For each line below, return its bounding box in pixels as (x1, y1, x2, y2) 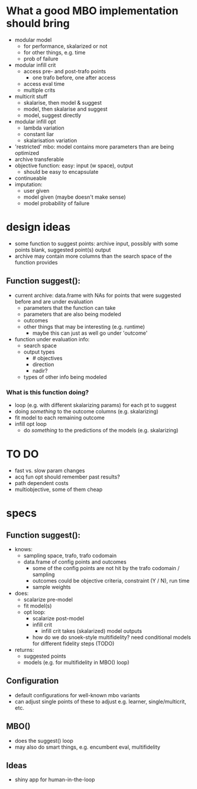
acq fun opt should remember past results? (14, 473, 120, 480)
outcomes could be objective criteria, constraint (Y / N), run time (32, 577, 190, 584)
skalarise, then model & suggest (23, 99, 102, 106)
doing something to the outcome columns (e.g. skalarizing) (14, 408, 159, 415)
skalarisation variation (23, 137, 77, 144)
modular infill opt (14, 118, 56, 125)
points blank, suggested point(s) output (14, 246, 111, 253)
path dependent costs (14, 479, 69, 486)
